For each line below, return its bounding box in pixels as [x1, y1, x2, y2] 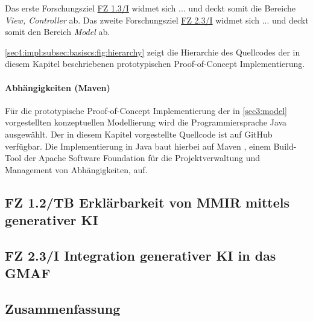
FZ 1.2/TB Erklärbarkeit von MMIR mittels [5, 192, 289, 211]
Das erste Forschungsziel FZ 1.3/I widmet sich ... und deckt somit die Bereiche [5, 2, 296, 14]
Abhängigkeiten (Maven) [5, 81, 110, 94]
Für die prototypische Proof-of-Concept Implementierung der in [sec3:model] [5, 104, 287, 116]
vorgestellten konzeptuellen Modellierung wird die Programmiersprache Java [5, 116, 287, 129]
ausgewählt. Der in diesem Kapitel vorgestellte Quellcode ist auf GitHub [5, 127, 273, 140]
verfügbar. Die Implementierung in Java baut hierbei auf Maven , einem [5, 139, 271, 152]
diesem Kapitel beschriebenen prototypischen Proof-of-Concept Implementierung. [5, 57, 305, 70]
